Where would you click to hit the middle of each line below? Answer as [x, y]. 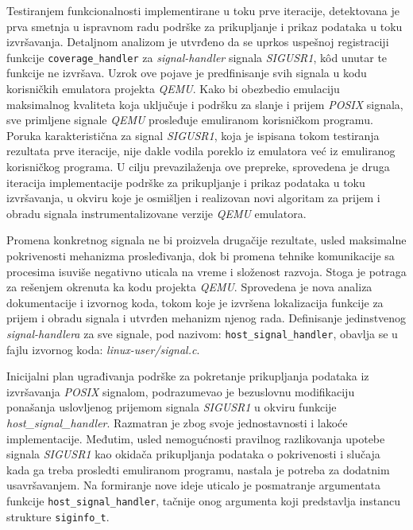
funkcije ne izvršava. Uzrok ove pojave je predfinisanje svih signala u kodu [187, 73]
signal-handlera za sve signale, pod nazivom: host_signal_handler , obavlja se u [202, 333]
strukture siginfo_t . [58, 516]
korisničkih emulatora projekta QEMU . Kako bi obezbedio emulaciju [173, 89]
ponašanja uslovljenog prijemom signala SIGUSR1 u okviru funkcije [172, 407]
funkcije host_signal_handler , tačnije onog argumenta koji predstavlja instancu [204, 500]
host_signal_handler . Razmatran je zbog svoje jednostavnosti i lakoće [177, 422]
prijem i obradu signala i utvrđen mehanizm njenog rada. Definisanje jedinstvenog [206, 318]
